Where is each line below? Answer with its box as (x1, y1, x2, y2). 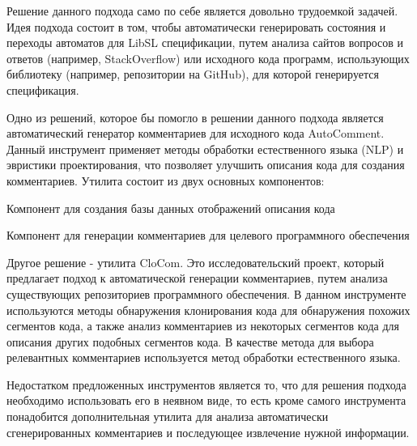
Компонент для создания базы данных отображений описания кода (6, 199, 335, 216)
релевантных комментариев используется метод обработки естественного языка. (6, 349, 401, 366)
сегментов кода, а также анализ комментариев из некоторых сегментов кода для (6, 317, 399, 334)
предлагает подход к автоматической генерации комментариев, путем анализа (6, 270, 388, 287)
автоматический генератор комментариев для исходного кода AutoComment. (6, 125, 385, 142)
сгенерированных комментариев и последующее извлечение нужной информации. (6, 423, 410, 440)
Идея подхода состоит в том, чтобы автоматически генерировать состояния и (6, 18, 386, 35)
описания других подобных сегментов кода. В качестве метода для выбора (6, 333, 374, 350)
